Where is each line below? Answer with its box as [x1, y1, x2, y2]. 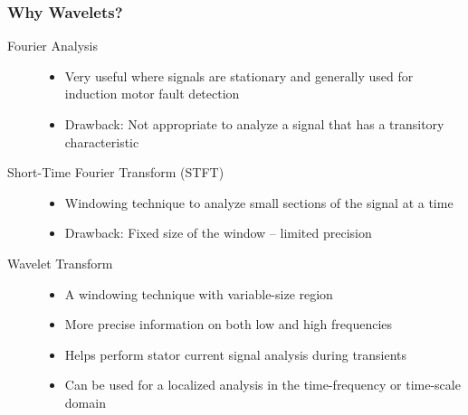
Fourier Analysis [7, 36, 99, 55]
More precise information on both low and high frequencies [64, 315, 393, 334]
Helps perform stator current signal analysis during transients [64, 344, 407, 363]
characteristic [64, 132, 139, 151]
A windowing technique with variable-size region [64, 284, 333, 303]
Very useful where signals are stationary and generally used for [64, 66, 414, 85]
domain [64, 392, 106, 411]
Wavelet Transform [7, 253, 113, 272]
